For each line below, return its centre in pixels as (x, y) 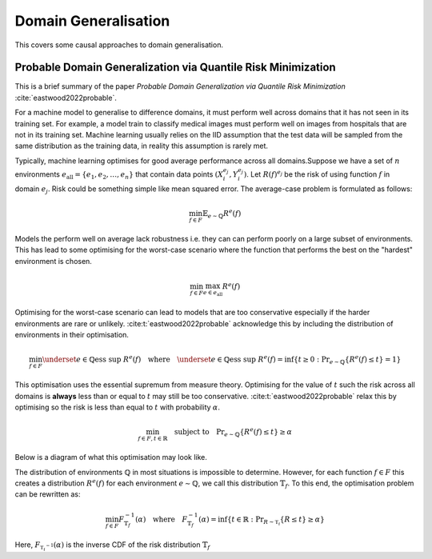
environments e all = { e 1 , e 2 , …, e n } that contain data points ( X (119, 175)
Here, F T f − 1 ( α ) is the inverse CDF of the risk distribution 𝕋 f (112, 546)
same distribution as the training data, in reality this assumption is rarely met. (141, 146)
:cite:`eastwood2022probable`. (66, 98)
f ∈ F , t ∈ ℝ (152, 439)
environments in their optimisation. (72, 335)
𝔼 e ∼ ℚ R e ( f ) (222, 214)
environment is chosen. (53, 261)
